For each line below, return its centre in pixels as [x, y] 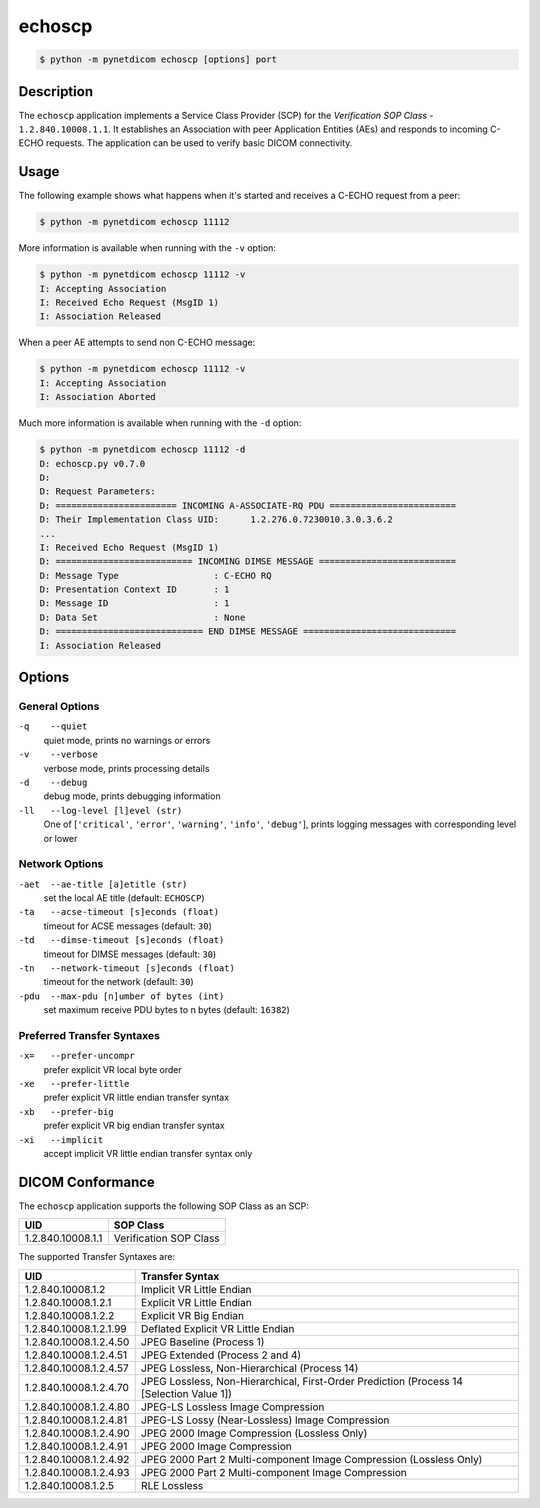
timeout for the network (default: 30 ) [118, 982]
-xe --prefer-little [74, 1084]
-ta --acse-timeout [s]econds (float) [119, 912]
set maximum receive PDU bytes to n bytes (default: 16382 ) [166, 1010]
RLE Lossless [172, 1485]
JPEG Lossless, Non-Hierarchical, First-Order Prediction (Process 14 [302, 1381]
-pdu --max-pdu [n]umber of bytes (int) [121, 996]
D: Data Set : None [142, 617]
